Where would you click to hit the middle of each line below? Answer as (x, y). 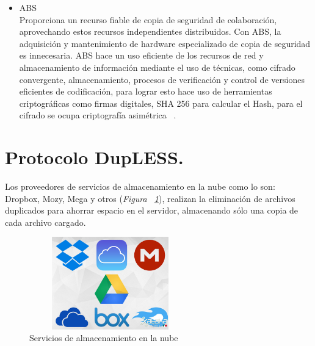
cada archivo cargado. (45, 222)
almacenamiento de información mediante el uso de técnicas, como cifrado (157, 67)
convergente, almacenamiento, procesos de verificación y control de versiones (162, 79)
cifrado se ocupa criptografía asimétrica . (98, 115)
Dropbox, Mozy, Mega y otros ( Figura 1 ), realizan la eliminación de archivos (150, 198)
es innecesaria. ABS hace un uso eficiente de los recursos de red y (141, 55)
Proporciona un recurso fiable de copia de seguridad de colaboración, (148, 19)
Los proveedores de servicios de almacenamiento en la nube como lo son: (140, 186)
